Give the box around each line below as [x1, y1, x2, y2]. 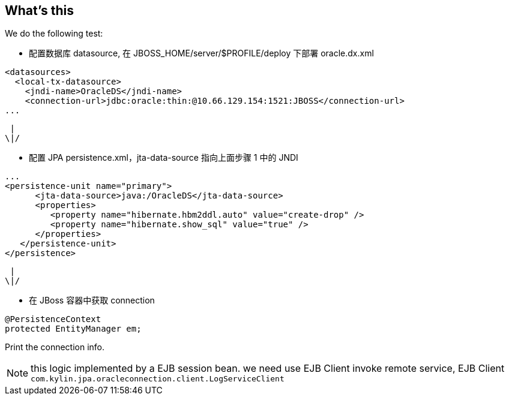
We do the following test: [5, 28, 103, 39]
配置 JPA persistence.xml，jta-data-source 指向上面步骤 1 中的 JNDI [29, 152, 298, 163]
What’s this [5, 3, 74, 18]
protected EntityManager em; [5, 324, 142, 334]
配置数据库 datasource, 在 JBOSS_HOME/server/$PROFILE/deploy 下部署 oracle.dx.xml [29, 48, 374, 59]
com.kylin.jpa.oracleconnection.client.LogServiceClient [31, 374, 285, 384]
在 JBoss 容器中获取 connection [29, 295, 155, 306]
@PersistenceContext [5, 314, 101, 324]
